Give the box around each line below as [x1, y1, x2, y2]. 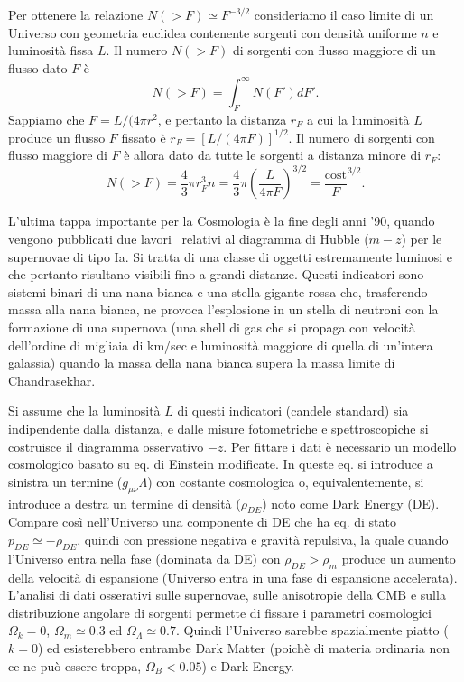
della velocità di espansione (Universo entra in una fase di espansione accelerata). [8, 567, 458, 586]
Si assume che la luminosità [8, 401, 161, 420]
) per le [401, 229, 442, 248]
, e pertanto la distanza [157, 109, 287, 128]
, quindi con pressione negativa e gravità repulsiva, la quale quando [77, 529, 449, 548]
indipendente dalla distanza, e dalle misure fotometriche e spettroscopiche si [8, 418, 429, 437]
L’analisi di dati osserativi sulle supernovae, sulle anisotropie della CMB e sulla [8, 585, 446, 604]
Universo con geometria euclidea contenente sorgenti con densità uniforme [8, 23, 417, 42]
